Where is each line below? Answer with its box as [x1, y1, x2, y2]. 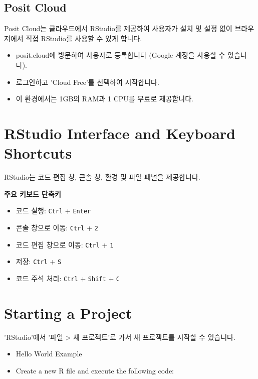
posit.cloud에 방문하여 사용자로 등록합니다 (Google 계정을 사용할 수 [16, 50, 225, 60]
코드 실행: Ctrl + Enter [16, 205, 91, 216]
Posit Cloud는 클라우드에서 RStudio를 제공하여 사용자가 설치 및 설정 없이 [4, 23, 232, 34]
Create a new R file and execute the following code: [16, 365, 174, 375]
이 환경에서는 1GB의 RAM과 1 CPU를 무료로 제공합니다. [16, 93, 193, 104]
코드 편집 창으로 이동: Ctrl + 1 [16, 239, 114, 249]
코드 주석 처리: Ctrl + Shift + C [16, 273, 120, 283]
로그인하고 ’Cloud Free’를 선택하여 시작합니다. [16, 76, 159, 87]
